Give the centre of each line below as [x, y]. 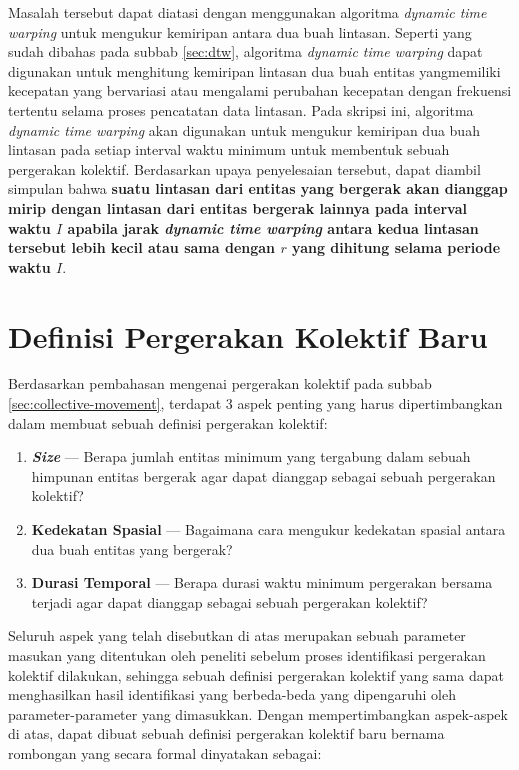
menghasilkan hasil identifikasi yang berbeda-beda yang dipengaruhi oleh [232, 694]
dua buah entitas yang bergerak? [132, 548]
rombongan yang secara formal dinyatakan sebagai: [165, 752]
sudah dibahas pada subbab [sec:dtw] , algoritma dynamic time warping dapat [245, 51]
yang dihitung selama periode [396, 247]
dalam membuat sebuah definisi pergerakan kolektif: [168, 422]
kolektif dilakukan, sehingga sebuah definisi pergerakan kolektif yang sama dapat [256, 674]
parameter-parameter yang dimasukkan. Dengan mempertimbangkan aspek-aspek [258, 713]
